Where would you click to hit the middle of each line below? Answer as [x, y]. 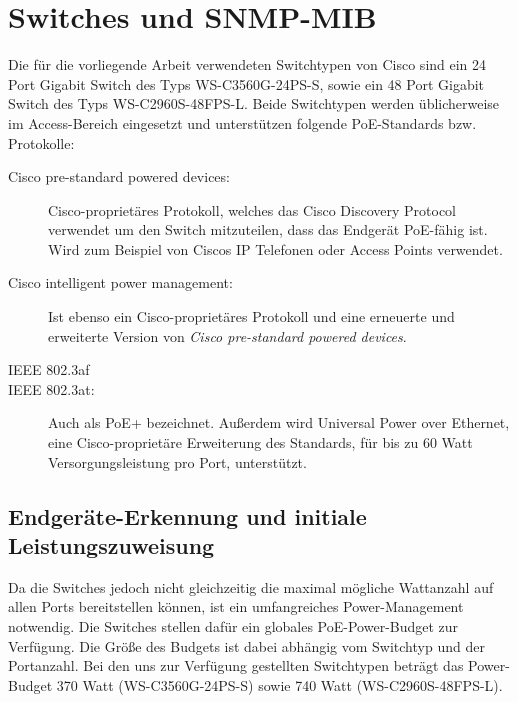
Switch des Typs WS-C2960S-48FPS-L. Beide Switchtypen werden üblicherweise [254, 103]
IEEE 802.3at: [51, 388]
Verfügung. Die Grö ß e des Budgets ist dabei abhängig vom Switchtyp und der [246, 645]
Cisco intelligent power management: [120, 282]
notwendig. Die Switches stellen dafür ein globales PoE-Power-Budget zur [233, 626]
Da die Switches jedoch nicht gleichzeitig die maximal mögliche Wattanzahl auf [251, 586]
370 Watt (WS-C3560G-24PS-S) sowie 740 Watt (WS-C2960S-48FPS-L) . [279, 684]
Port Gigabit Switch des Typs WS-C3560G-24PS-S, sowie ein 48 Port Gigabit [246, 83]
